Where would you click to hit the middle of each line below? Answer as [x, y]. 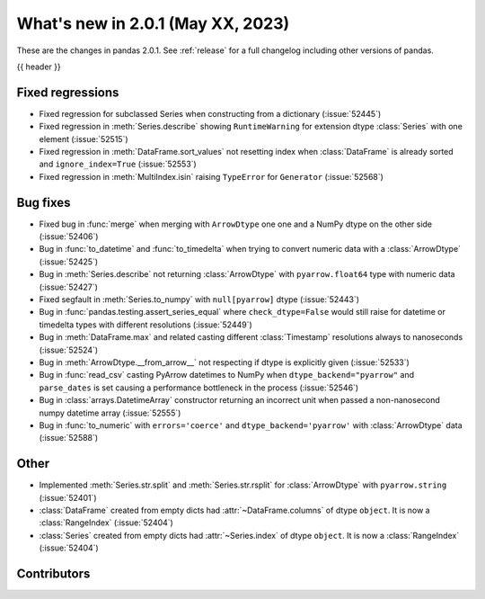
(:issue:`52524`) [69, 350]
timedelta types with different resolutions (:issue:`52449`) [146, 325]
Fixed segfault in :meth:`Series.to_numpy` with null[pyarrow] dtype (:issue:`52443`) [199, 299]
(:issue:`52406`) [69, 237]
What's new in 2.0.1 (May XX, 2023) [153, 23]
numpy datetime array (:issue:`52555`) [110, 413]
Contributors [53, 574]
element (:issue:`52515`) [84, 139]
